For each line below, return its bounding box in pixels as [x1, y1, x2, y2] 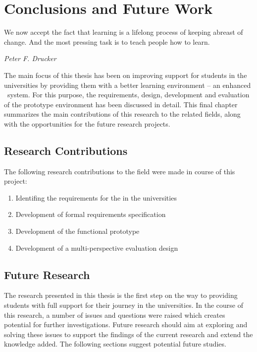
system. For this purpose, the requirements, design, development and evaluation [7, 89, 250, 100]
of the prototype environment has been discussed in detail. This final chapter [4, 99, 238, 109]
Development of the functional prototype [15, 226, 140, 236]
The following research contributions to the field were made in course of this [4, 166, 235, 176]
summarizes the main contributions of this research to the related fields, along [4, 109, 241, 119]
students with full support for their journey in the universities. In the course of [4, 300, 243, 310]
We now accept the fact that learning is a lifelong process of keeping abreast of [4, 27, 243, 37]
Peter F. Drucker [4, 53, 56, 64]
